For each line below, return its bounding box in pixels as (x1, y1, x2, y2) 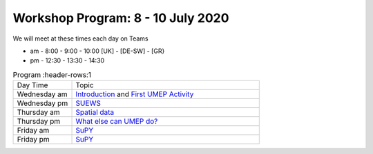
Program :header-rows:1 (12, 69, 92, 79)
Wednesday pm (17, 98, 68, 108)
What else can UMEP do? (75, 117, 158, 126)
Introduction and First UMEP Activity (75, 89, 194, 99)
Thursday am (17, 107, 60, 117)
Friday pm (17, 135, 50, 144)
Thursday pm (17, 117, 61, 126)
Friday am (17, 126, 50, 135)
